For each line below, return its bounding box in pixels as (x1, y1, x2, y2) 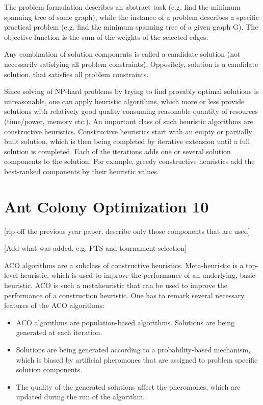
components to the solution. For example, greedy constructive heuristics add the (4, 156, 255, 166)
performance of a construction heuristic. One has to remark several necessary (4, 290, 245, 300)
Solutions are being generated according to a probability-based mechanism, (16, 344, 251, 354)
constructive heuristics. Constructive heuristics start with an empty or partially (4, 126, 252, 136)
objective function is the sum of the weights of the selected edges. (4, 31, 208, 42)
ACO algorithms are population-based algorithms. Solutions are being (16, 317, 235, 327)
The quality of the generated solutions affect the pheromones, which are (16, 381, 241, 392)
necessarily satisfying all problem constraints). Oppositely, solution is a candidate (4, 58, 258, 69)
